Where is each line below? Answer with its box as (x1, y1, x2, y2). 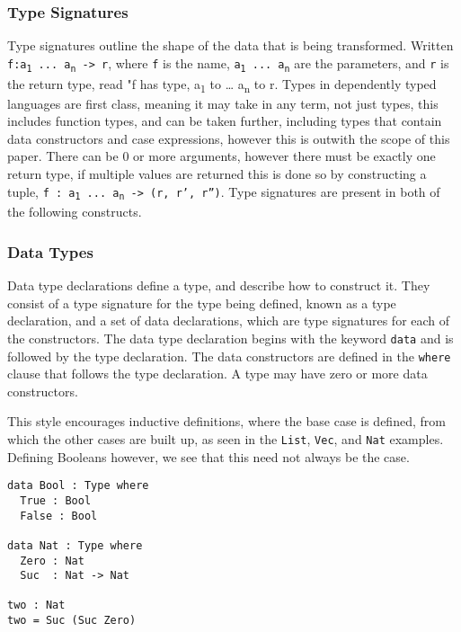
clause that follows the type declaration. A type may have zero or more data (7, 364, 428, 383)
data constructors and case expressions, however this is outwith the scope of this (7, 129, 450, 147)
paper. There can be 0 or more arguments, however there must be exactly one (7, 147, 436, 165)
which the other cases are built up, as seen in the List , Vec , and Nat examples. (7, 429, 444, 448)
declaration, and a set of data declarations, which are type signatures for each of (7, 311, 450, 330)
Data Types (7, 240, 93, 263)
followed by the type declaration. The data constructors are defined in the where (7, 346, 451, 365)
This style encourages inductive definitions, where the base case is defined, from (7, 412, 446, 431)
